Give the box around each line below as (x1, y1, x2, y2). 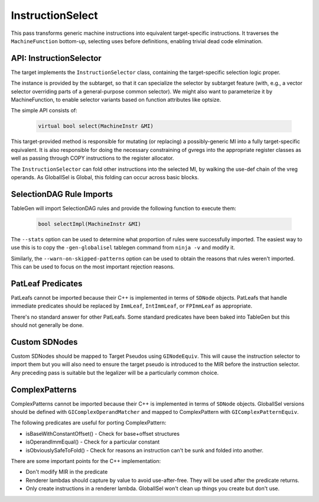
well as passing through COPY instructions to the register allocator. (11, 154, 174, 162)
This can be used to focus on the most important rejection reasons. (11, 263, 175, 270)
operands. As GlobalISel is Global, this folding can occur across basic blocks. (11, 173, 199, 180)
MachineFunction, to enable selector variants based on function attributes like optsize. (11, 96, 222, 103)
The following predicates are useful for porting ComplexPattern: (11, 419, 167, 426)
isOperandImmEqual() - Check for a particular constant (25, 438, 160, 446)
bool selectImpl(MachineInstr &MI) (38, 221, 141, 227)
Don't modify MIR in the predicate (25, 468, 108, 475)
